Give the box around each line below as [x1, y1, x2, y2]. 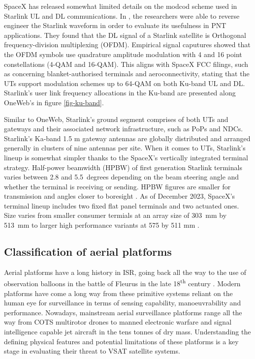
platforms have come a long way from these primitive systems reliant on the [4, 288, 233, 298]
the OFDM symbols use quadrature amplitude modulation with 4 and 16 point [4, 49, 242, 59]
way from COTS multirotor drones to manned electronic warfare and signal [4, 317, 232, 327]
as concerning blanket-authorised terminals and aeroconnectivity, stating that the [4, 68, 250, 79]
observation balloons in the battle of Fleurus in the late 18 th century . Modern [4, 277, 241, 289]
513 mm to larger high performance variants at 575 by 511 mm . [4, 220, 199, 230]
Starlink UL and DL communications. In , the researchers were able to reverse [4, 10, 240, 21]
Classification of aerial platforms [4, 244, 172, 259]
